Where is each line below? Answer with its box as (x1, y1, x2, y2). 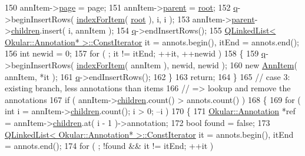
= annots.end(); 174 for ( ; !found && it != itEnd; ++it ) (5, 140, 214, 152)
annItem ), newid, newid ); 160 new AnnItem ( (131, 58, 297, 71)
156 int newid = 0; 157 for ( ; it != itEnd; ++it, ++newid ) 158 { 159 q (5, 47, 266, 59)
